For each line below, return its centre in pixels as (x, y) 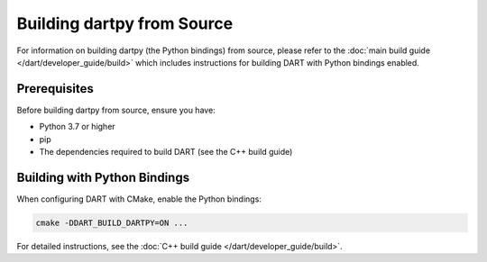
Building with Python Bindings (103, 177)
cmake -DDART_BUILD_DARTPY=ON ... (112, 222)
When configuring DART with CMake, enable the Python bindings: (139, 199)
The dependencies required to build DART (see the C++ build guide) (166, 152)
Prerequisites (55, 89)
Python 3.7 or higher (78, 127)
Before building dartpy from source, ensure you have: (116, 110)
